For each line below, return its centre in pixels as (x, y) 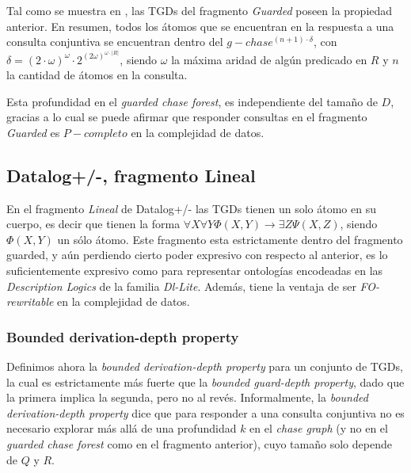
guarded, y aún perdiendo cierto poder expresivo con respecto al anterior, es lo (197, 255)
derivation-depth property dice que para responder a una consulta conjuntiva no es (205, 412)
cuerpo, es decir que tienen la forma (93, 224)
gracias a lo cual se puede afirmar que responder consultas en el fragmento (187, 117)
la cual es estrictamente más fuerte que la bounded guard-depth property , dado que (205, 381)
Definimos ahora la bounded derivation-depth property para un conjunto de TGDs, (205, 366)
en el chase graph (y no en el (319, 428)
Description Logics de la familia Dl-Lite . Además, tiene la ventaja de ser (181, 286)
